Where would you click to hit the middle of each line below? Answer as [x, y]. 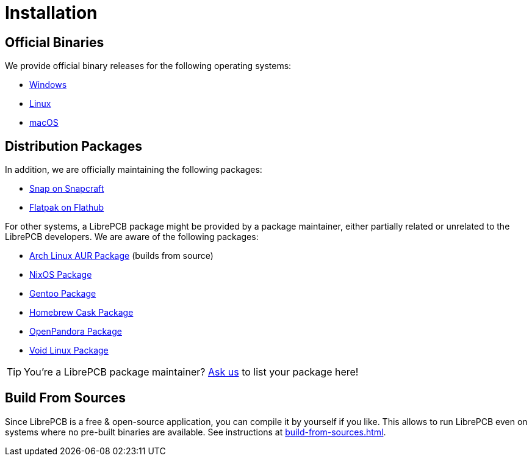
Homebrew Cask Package [81, 313]
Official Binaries [55, 42]
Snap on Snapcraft [67, 189]
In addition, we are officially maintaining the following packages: [134, 170]
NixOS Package [61, 275]
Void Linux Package [69, 350]
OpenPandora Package [76, 332]
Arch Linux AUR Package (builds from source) [121, 256]
